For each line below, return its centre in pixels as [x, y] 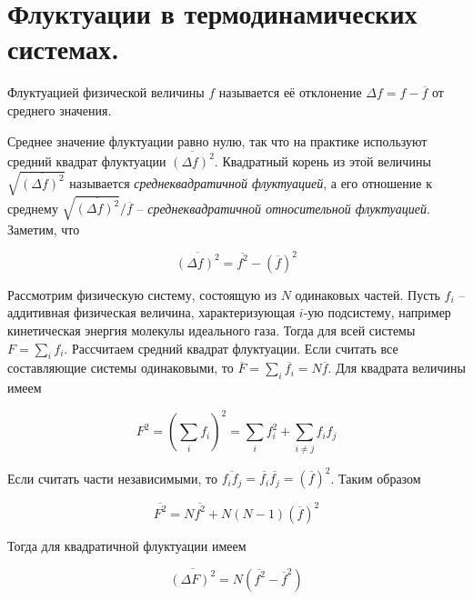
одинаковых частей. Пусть [367, 294]
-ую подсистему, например [377, 312]
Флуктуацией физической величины [106, 92]
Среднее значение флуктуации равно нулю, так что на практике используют [217, 140]
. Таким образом [376, 478]
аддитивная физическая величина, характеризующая [151, 312]
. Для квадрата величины [397, 368]
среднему [33, 208]
